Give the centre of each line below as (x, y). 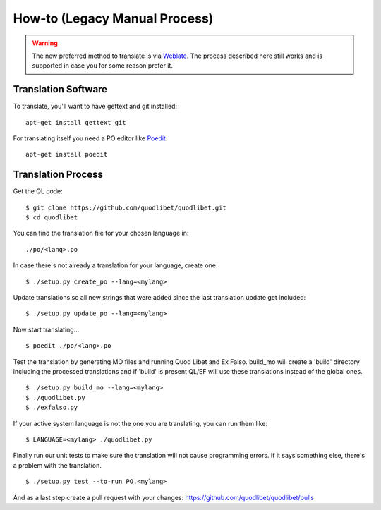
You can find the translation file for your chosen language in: (101, 233)
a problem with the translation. (58, 465)
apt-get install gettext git (76, 122)
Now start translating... (46, 329)
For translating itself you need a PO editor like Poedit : (90, 138)
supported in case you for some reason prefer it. (102, 66)
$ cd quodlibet (52, 218)
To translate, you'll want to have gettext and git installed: (95, 107)
